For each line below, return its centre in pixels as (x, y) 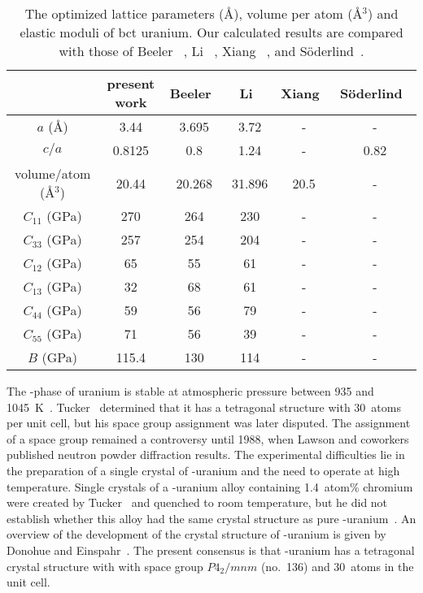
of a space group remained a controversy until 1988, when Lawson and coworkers (208, 438)
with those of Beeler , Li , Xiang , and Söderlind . (211, 51)
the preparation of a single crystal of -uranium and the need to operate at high (203, 470)
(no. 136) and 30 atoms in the (337, 566)
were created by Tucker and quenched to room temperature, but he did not (197, 502)
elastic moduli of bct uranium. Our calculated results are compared (211, 32)
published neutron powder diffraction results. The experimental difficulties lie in (206, 454)
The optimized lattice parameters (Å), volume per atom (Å (194, 13)
